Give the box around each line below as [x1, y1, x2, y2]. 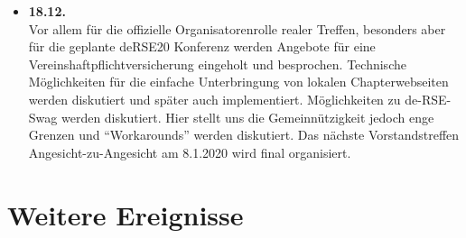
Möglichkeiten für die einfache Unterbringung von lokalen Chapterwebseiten [28, 72, 449, 91]
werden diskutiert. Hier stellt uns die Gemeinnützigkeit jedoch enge [61, 107, 434, 126]
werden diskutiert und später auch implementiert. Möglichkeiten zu [28, 89, 401, 108]
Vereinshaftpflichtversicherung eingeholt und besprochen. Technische [28, 54, 406, 73]
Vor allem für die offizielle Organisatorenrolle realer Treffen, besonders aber [28, 19, 446, 38]
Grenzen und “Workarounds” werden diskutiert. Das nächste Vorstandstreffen [28, 125, 460, 144]
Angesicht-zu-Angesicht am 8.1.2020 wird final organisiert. [28, 142, 351, 161]
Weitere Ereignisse [7, 196, 244, 233]
